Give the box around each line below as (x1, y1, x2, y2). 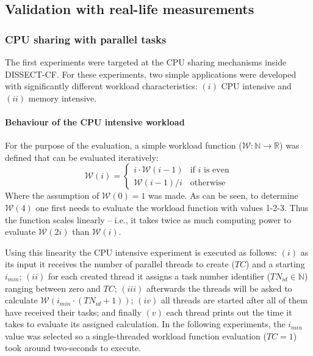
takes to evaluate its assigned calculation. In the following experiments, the (5, 317, 286, 330)
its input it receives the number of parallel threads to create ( (5, 258, 235, 270)
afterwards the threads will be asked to (146, 281, 292, 294)
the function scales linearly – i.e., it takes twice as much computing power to (5, 213, 292, 226)
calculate (5, 294, 38, 306)
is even (204, 165, 229, 174)
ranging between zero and (5, 281, 101, 294)
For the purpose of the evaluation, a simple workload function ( (5, 139, 242, 152)
